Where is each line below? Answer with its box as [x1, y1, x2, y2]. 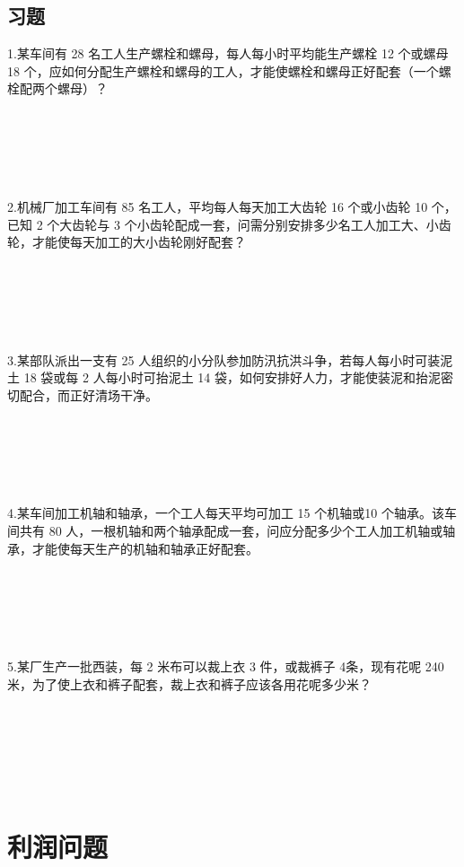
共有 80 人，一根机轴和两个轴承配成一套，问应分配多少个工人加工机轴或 [19, 521, 443, 540]
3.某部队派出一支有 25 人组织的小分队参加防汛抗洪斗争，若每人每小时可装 [7, 350, 441, 369]
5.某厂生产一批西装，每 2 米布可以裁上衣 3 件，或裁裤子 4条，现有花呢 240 [7, 657, 444, 676]
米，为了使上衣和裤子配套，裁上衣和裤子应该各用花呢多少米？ [7, 674, 372, 693]
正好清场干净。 [69, 385, 158, 404]
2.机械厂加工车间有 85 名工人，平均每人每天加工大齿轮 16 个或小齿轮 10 [7, 197, 428, 215]
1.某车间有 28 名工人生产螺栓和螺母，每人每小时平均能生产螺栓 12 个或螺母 [7, 44, 449, 63]
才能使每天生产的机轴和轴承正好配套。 [31, 539, 258, 557]
